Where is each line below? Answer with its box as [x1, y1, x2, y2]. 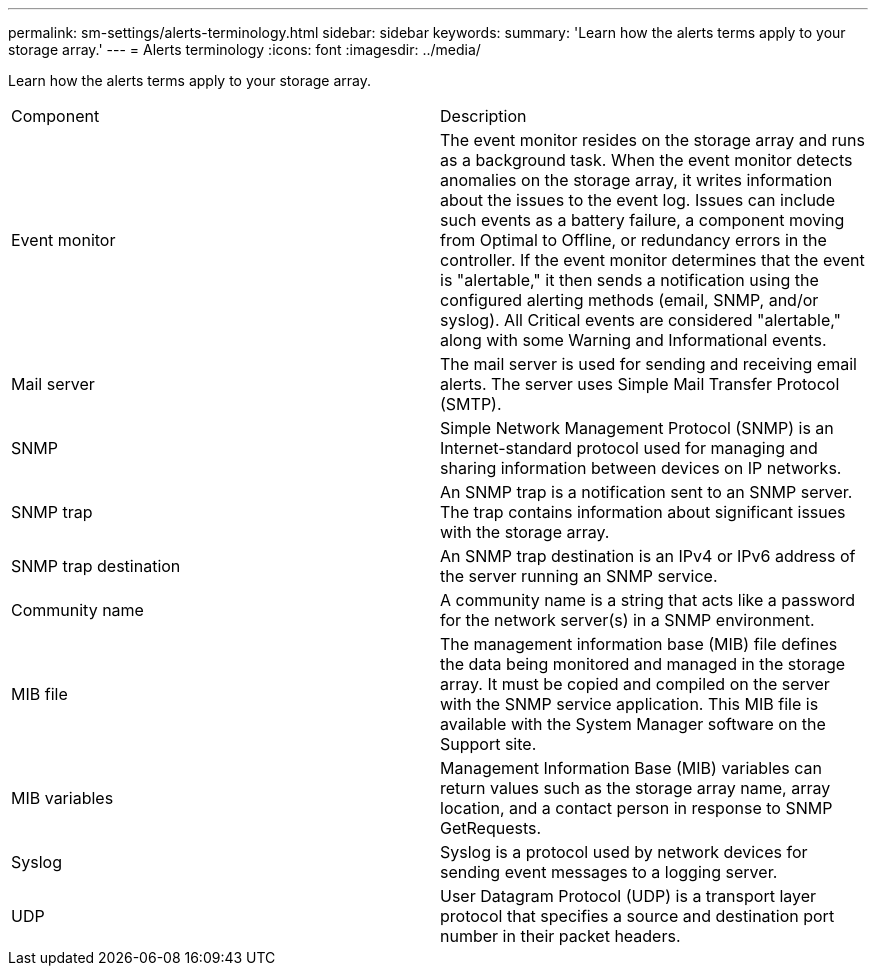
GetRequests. [440, 818, 542, 838]
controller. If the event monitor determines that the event [440, 250, 865, 270]
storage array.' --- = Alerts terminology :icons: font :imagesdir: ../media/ [8, 41, 481, 58]
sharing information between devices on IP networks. [440, 458, 842, 478]
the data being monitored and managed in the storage [440, 654, 846, 674]
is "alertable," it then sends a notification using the [440, 270, 819, 290]
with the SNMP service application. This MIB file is [440, 694, 819, 714]
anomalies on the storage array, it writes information [440, 170, 833, 190]
